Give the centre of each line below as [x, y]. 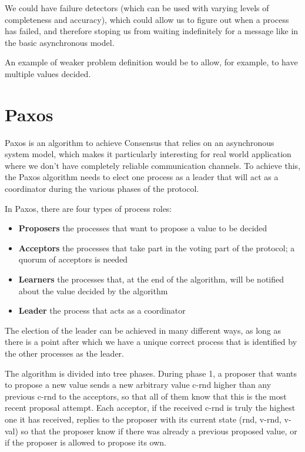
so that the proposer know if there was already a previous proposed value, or [159, 431]
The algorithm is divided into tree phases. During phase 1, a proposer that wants [151, 373]
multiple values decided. [48, 73]
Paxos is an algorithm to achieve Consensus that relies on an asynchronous [140, 142]
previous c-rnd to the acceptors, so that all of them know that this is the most [146, 396]
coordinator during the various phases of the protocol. [102, 189]
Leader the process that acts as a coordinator [102, 310]
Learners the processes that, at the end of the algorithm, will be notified [151, 279]
